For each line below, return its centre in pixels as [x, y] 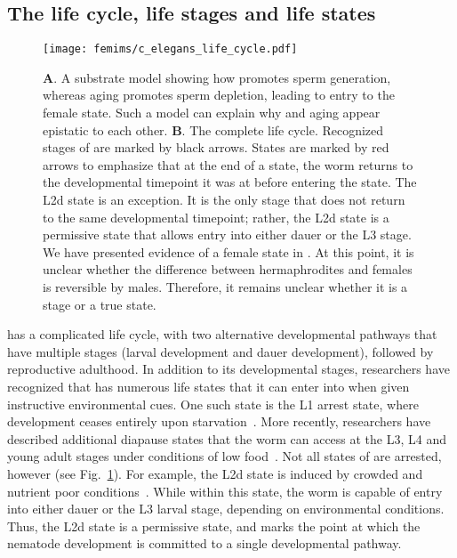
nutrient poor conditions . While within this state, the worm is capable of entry [225, 491]
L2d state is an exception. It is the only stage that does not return [224, 200]
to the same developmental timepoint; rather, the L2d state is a [216, 217]
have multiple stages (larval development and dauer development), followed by [220, 351]
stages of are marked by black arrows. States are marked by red [216, 147]
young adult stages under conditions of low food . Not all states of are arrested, [224, 456]
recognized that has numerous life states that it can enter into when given [208, 386]
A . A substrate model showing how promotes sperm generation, [217, 77]
